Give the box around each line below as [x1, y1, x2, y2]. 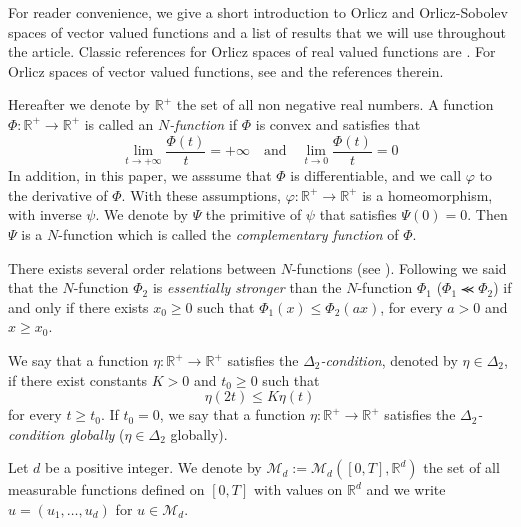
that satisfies [319, 204, 397, 225]
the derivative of [8, 184, 108, 205]
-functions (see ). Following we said [291, 257, 507, 278]
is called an [84, 113, 154, 134]
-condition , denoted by [320, 350, 458, 370]
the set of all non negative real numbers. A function [176, 94, 494, 115]
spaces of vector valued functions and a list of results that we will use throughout [8, 21, 507, 42]
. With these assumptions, [121, 184, 281, 205]
